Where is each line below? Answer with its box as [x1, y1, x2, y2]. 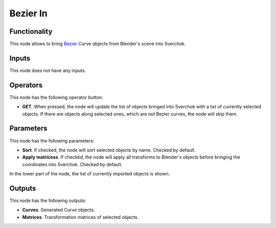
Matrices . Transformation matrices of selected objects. [22, 214, 139, 220]
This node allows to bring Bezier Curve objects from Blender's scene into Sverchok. [9, 41, 186, 47]
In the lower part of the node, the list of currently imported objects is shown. [9, 171, 170, 177]
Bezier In [9, 8, 48, 19]
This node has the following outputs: [9, 197, 86, 204]
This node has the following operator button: [9, 94, 103, 100]
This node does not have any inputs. [9, 67, 86, 74]
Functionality [9, 27, 53, 36]
